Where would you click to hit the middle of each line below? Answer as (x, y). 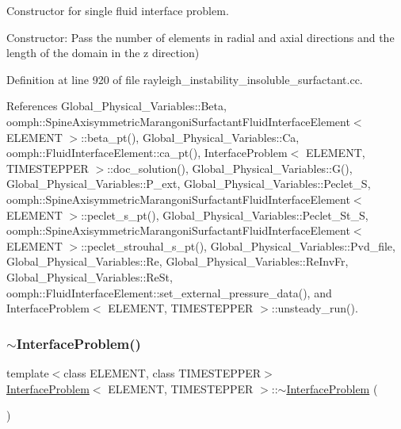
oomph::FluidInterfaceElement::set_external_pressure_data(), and (169, 292)
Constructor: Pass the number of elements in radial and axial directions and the (200, 37)
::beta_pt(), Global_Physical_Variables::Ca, (190, 137)
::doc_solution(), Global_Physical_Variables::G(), (230, 168)
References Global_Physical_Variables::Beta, (116, 106)
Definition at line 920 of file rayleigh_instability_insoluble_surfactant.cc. (185, 79)
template (28, 372)
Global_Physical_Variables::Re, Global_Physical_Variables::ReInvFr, (178, 261)
